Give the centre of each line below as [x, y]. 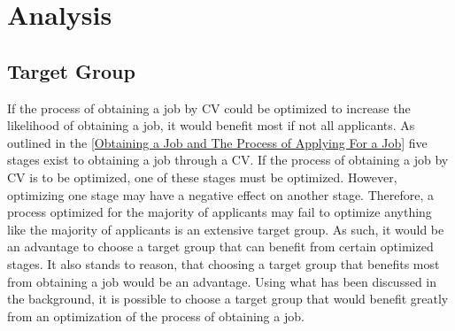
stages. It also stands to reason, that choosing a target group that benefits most [224, 263]
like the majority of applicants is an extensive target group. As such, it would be [226, 229]
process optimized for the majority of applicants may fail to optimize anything [220, 212]
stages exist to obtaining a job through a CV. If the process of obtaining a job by [228, 160]
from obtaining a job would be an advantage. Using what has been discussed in [222, 281]
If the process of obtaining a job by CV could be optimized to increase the [209, 108]
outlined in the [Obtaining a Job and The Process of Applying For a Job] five [217, 142]
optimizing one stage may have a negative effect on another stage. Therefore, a [221, 194]
